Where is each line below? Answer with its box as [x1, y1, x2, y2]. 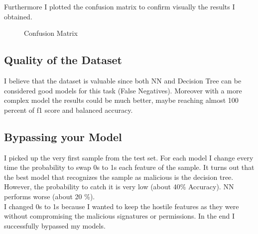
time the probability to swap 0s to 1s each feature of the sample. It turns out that [4, 162, 255, 172]
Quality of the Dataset [4, 52, 122, 68]
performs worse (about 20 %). [4, 191, 95, 201]
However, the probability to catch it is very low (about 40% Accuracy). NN [4, 181, 234, 192]
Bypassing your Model [4, 129, 122, 144]
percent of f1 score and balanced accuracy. [4, 104, 133, 115]
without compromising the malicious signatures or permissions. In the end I [4, 211, 235, 221]
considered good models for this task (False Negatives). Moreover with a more [4, 85, 242, 95]
